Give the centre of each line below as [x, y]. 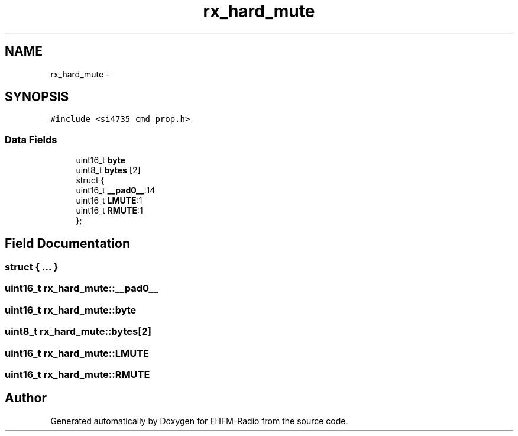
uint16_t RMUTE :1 [109, 211]
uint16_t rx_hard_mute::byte [71, 310]
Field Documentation [67, 243]
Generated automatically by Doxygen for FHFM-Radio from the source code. [199, 421]
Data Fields [31, 139]
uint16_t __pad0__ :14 [116, 190]
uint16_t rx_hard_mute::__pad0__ [81, 288]
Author [26, 398]
